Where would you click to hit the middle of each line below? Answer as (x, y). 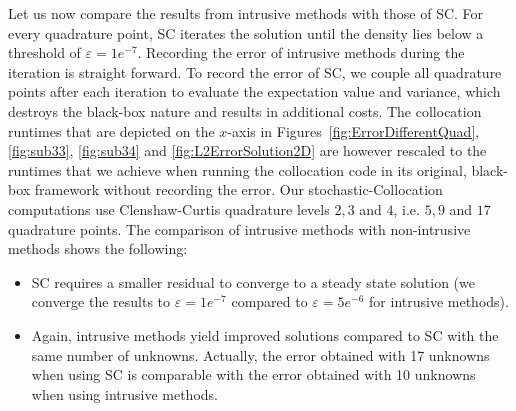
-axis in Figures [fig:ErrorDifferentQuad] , (353, 130)
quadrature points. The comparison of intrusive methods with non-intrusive (239, 228)
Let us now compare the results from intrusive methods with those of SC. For (246, 13)
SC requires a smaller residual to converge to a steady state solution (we (253, 281)
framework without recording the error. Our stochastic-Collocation (238, 189)
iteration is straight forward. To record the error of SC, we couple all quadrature (255, 71)
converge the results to (101, 301)
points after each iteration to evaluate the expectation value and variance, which (254, 91)
